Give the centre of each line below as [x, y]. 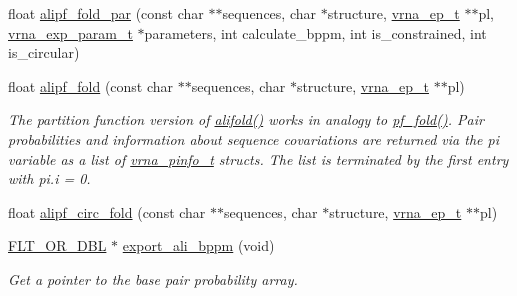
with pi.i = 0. [49, 178]
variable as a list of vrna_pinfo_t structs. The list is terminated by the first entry [258, 158]
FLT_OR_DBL [57, 245]
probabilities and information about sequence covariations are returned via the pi [253, 138]
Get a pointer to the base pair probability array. [153, 278]
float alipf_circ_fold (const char [107, 211]
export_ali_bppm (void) [198, 245]
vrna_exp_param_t [70, 32]
